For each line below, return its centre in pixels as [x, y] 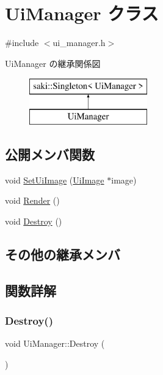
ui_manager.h [79, 43]
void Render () [32, 200]
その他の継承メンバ [63, 254]
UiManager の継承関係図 [53, 63]
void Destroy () [34, 221]
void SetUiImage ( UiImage [55, 180]
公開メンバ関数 [50, 154]
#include [22, 43]
